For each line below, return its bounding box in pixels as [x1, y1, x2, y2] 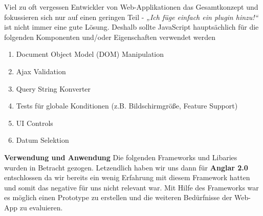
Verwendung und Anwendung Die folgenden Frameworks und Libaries [4, 152, 237, 162]
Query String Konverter [16, 83, 91, 94]
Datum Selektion [16, 135, 69, 145]
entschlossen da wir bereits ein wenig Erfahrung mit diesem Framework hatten [4, 172, 250, 183]
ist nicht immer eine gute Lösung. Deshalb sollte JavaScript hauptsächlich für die [4, 21, 259, 32]
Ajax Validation [16, 66, 66, 76]
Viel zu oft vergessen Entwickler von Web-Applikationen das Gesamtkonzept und [4, 2, 258, 12]
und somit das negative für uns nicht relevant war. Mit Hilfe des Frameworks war [4, 182, 259, 192]
